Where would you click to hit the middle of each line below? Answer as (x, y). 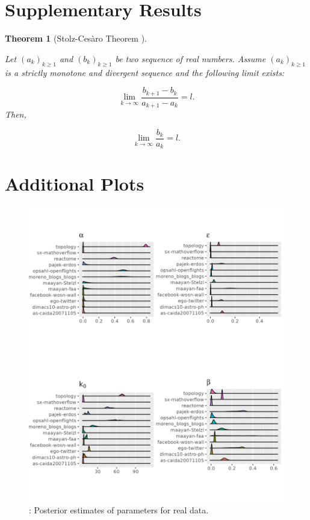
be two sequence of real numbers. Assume (191, 58)
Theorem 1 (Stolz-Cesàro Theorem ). (76, 38)
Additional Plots (75, 184)
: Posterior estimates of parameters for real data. (119, 509)
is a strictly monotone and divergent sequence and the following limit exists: (145, 72)
